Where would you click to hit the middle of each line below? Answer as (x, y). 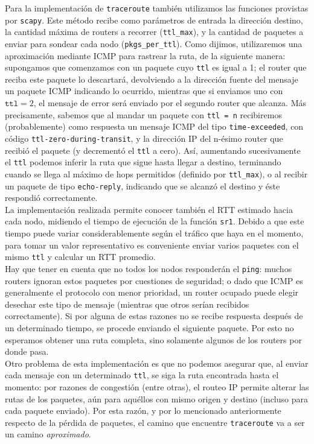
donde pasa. (27, 351)
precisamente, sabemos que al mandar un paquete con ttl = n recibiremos (143, 114)
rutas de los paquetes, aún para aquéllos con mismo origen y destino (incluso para (156, 398)
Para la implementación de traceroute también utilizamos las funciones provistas (157, 8)
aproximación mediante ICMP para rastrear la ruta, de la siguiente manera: (145, 55)
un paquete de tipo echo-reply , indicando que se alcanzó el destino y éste (143, 186)
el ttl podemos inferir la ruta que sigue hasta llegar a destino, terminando (143, 162)
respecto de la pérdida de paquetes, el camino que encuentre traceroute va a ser (155, 422)
